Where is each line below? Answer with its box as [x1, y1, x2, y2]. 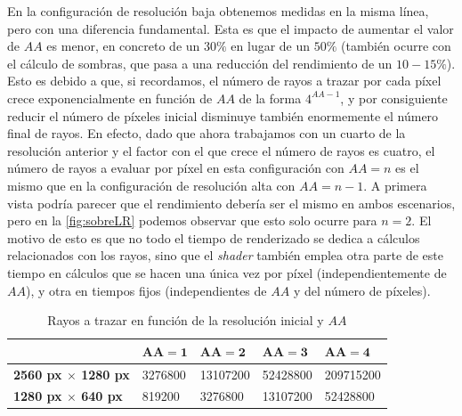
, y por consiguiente [340, 88, 448, 107]
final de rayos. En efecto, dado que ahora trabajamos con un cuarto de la [7, 124, 406, 143]
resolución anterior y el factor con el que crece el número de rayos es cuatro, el [7, 141, 435, 159]
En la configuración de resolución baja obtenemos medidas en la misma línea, [7, 2, 429, 20]
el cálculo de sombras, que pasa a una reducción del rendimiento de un [7, 53, 393, 72]
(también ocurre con [341, 37, 451, 55]
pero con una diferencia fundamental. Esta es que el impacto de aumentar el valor [7, 19, 454, 37]
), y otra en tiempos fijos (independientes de [26, 281, 267, 299]
